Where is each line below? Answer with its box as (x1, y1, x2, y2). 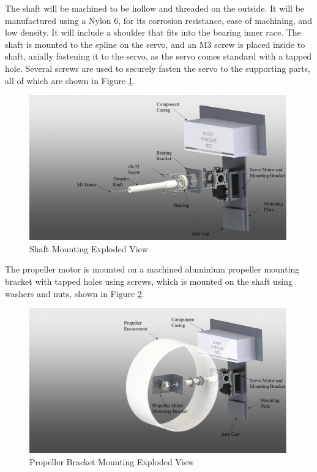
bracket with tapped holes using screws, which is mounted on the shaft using (5, 274, 293, 287)
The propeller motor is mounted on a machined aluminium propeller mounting (5, 263, 300, 276)
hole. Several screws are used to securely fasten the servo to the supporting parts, (5, 61, 311, 74)
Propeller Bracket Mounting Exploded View (29, 455, 195, 468)
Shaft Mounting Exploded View (29, 242, 148, 255)
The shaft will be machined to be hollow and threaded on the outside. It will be (5, 2, 305, 14)
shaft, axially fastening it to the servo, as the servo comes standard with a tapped (5, 50, 312, 63)
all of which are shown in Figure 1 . (5, 74, 135, 87)
